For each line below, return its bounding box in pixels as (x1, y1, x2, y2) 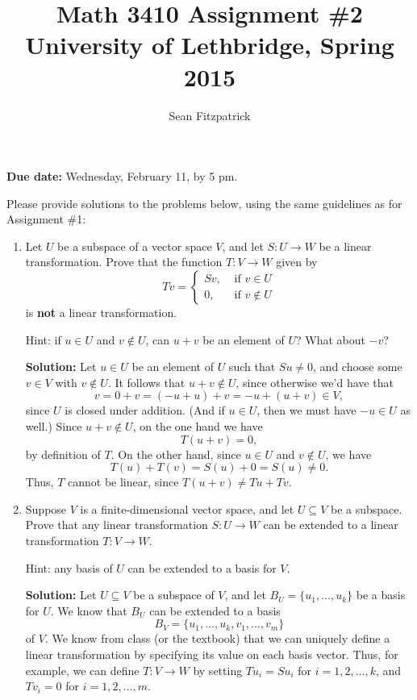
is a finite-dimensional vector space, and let (80, 500, 294, 517)
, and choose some (313, 358, 402, 375)
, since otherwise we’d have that (236, 373, 394, 390)
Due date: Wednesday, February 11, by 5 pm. (6, 168, 238, 185)
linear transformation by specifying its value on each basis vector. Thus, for (25, 645, 398, 662)
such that (228, 358, 276, 375)
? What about (295, 331, 365, 348)
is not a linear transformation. (25, 304, 177, 321)
